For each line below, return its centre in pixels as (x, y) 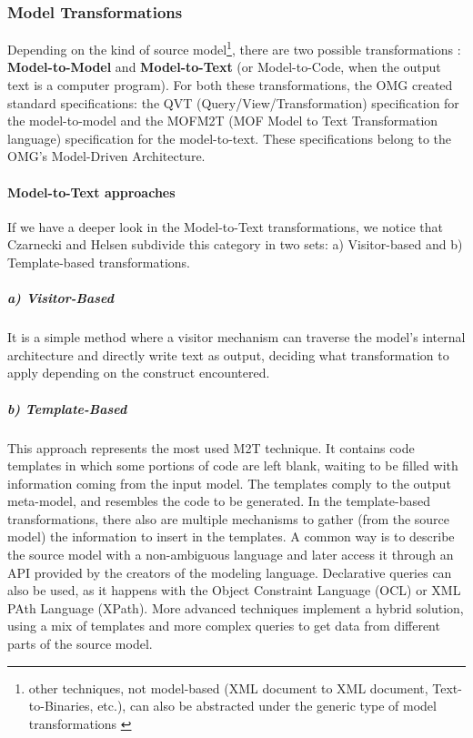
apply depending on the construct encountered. (139, 373)
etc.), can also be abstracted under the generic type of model (267, 706)
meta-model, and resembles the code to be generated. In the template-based (219, 501)
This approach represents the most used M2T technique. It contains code (211, 447)
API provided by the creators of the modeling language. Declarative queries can (230, 572)
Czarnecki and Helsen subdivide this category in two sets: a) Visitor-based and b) (235, 244)
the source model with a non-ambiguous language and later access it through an (231, 555)
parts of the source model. (80, 644)
